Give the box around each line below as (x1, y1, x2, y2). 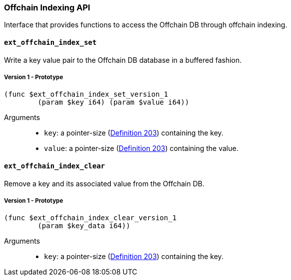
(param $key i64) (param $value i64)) (37, 98, 189, 107)
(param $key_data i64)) (37, 222, 130, 230)
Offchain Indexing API (4, 2, 90, 12)
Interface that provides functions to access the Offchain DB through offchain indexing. (4, 20, 288, 29)
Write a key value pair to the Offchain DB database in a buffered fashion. (4, 55, 242, 64)
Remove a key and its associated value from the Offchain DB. (4, 179, 205, 188)
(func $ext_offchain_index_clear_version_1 (4, 214, 177, 222)
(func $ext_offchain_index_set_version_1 (4, 90, 168, 99)
